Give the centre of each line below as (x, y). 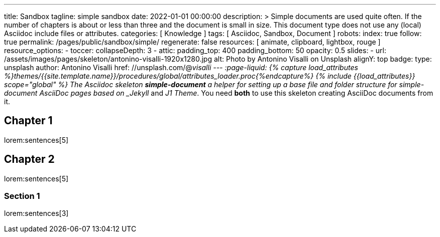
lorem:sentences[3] (36, 213)
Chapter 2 (29, 159)
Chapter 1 (28, 121)
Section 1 (22, 196)
